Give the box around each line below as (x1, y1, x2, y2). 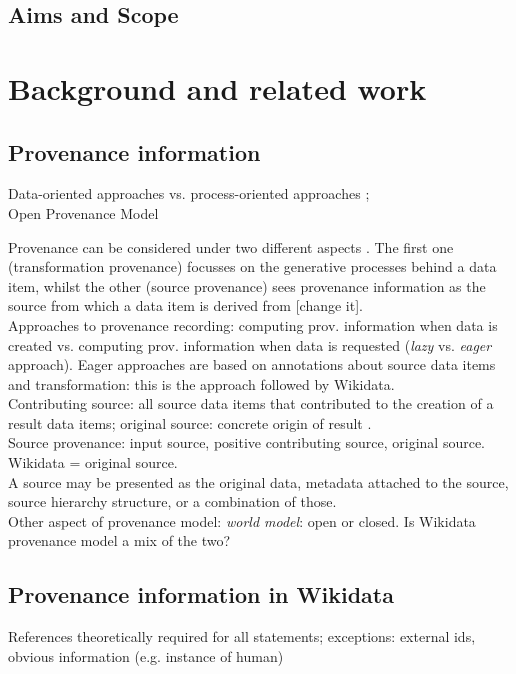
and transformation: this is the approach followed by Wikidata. (8, 373, 395, 394)
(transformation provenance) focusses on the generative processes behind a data (8, 256, 497, 277)
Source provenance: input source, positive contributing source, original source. (8, 432, 486, 453)
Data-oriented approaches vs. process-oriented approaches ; (8, 183, 370, 204)
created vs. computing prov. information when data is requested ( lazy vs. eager (8, 334, 492, 355)
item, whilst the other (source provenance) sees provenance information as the (8, 275, 486, 296)
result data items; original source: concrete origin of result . (8, 412, 372, 433)
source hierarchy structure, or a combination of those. (8, 491, 337, 512)
